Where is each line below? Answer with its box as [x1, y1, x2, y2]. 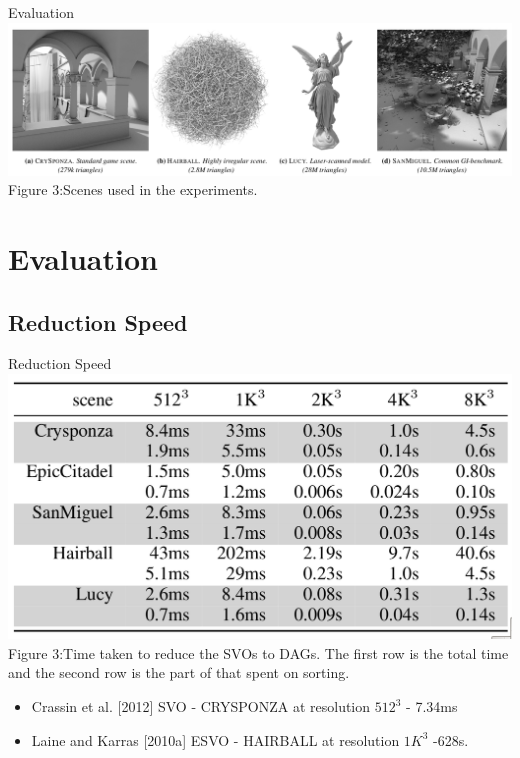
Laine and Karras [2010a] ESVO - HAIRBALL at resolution [31, 729, 400, 750]
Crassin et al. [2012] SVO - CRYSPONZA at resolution [31, 696, 371, 717]
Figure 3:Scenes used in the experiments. [8, 179, 258, 200]
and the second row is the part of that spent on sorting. [8, 662, 350, 683]
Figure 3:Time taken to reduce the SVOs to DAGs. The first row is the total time [8, 642, 509, 663]
